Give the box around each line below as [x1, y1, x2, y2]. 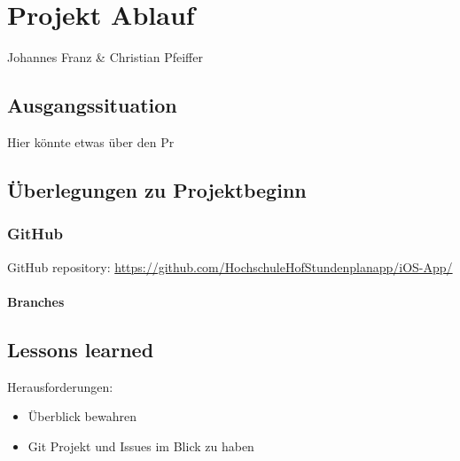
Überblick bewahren [27, 407, 137, 426]
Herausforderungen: [7, 377, 113, 395]
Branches [7, 292, 65, 310]
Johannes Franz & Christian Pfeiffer [7, 48, 203, 66]
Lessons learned [7, 335, 154, 363]
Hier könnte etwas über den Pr [7, 132, 175, 151]
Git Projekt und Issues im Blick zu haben [27, 436, 254, 455]
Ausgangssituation [7, 91, 177, 119]
